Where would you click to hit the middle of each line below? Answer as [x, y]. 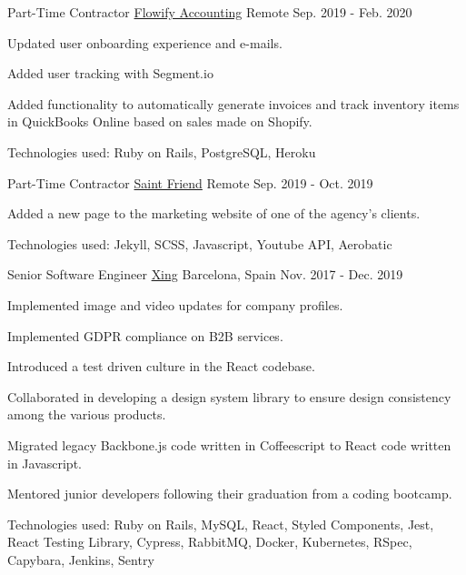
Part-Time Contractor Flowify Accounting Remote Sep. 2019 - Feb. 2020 [210, 12]
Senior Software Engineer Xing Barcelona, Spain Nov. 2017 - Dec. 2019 [205, 274]
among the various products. [87, 414]
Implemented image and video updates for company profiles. [175, 304]
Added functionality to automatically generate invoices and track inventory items [233, 103]
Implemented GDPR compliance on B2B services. [145, 335]
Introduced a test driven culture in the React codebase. [161, 366]
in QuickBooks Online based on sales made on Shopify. [160, 121]
